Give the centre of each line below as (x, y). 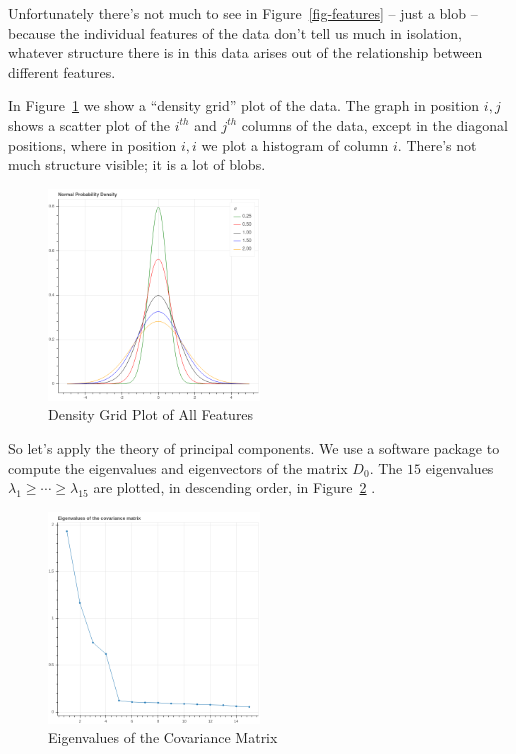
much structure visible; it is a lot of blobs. (137, 164)
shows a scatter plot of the (89, 124)
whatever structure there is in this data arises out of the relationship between (245, 52)
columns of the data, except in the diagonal (374, 124)
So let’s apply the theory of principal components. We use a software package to (254, 447)
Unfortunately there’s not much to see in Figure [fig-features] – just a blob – (243, 13)
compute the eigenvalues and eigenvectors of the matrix (178, 467)
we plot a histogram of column (295, 144)
